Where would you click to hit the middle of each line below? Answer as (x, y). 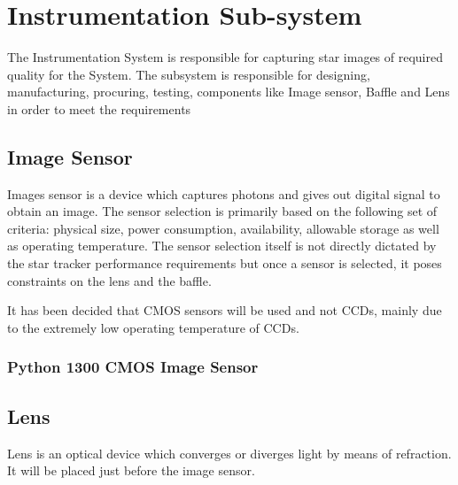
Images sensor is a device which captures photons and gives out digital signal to (224, 193)
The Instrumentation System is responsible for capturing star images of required (225, 57)
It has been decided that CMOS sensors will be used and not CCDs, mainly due (225, 310)
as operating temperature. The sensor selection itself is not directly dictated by (222, 246)
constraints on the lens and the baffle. (109, 280)
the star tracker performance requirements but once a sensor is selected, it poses (225, 263)
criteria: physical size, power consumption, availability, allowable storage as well (223, 228)
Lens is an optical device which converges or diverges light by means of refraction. (229, 453)
